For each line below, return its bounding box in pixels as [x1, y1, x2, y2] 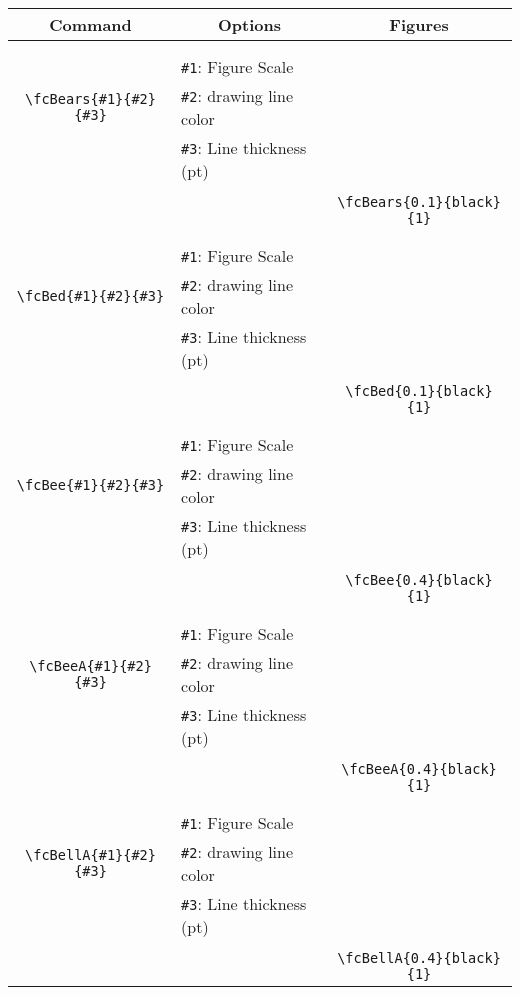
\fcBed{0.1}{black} [345, 383, 493, 399]
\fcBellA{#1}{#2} [25, 847, 156, 863]
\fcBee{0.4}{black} [345, 572, 493, 588]
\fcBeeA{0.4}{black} [341, 761, 497, 777]
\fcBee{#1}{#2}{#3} [16, 477, 165, 493]
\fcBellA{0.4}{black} [337, 950, 501, 966]
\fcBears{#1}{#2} [25, 91, 156, 107]
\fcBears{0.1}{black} [337, 194, 501, 210]
